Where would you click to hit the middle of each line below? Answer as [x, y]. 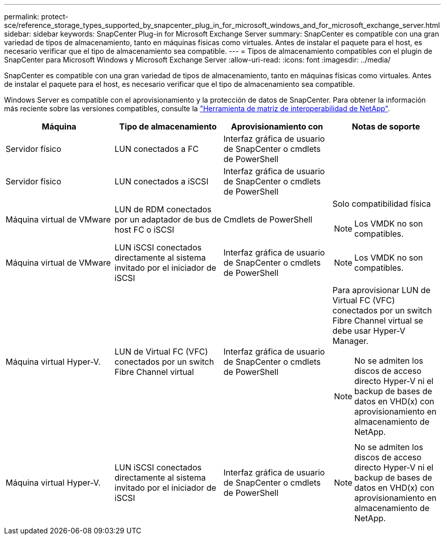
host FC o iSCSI [144, 230]
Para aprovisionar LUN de [382, 290]
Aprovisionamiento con [277, 126]
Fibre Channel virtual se [378, 321]
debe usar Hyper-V [369, 331]
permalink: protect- [36, 17]
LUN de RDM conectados [163, 209]
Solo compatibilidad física [382, 204]
